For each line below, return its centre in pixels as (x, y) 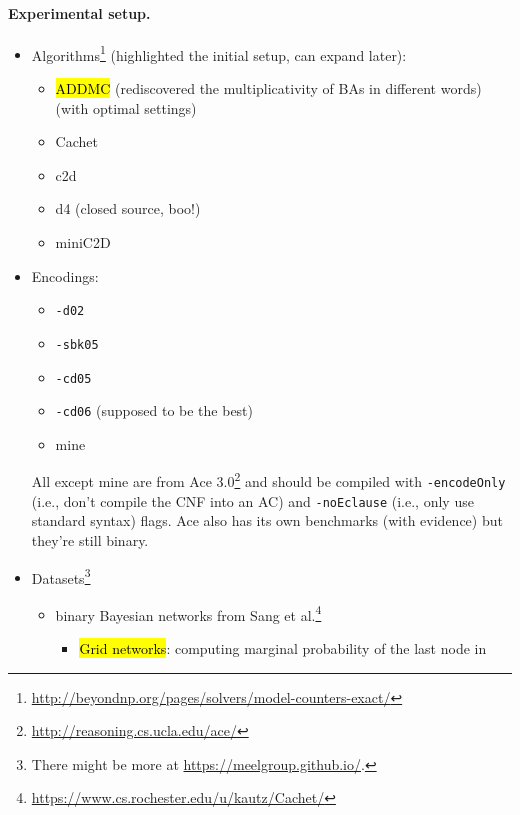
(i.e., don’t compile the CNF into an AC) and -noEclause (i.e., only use (252, 500)
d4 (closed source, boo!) (128, 208)
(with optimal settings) (126, 107)
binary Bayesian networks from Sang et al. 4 (188, 613)
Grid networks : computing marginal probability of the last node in (283, 648)
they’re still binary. (90, 539)
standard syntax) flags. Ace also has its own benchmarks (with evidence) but (267, 520)
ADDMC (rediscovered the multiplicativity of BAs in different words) (268, 88)
